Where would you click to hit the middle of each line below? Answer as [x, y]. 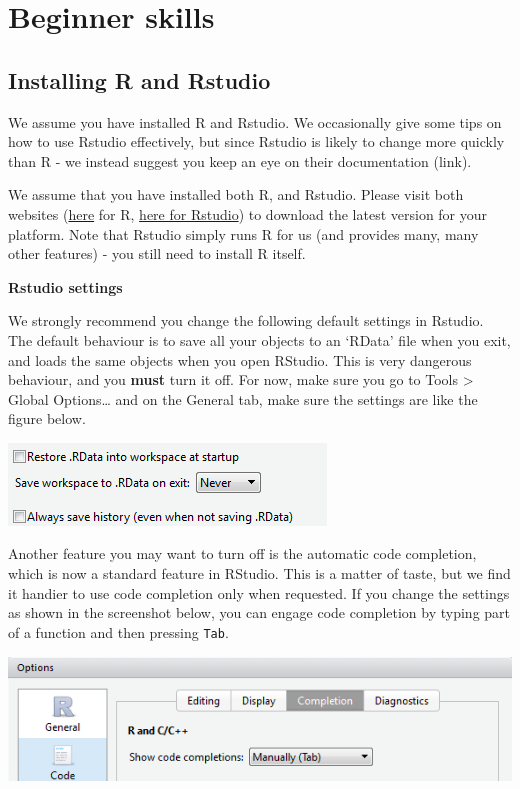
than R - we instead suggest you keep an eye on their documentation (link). [240, 160]
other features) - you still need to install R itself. [157, 253]
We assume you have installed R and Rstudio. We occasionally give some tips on [255, 121]
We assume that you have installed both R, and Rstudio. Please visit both [236, 194]
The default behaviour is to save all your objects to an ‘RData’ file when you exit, [259, 339]
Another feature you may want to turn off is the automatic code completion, [242, 553]
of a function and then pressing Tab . [118, 631]
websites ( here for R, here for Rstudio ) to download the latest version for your [248, 213]
